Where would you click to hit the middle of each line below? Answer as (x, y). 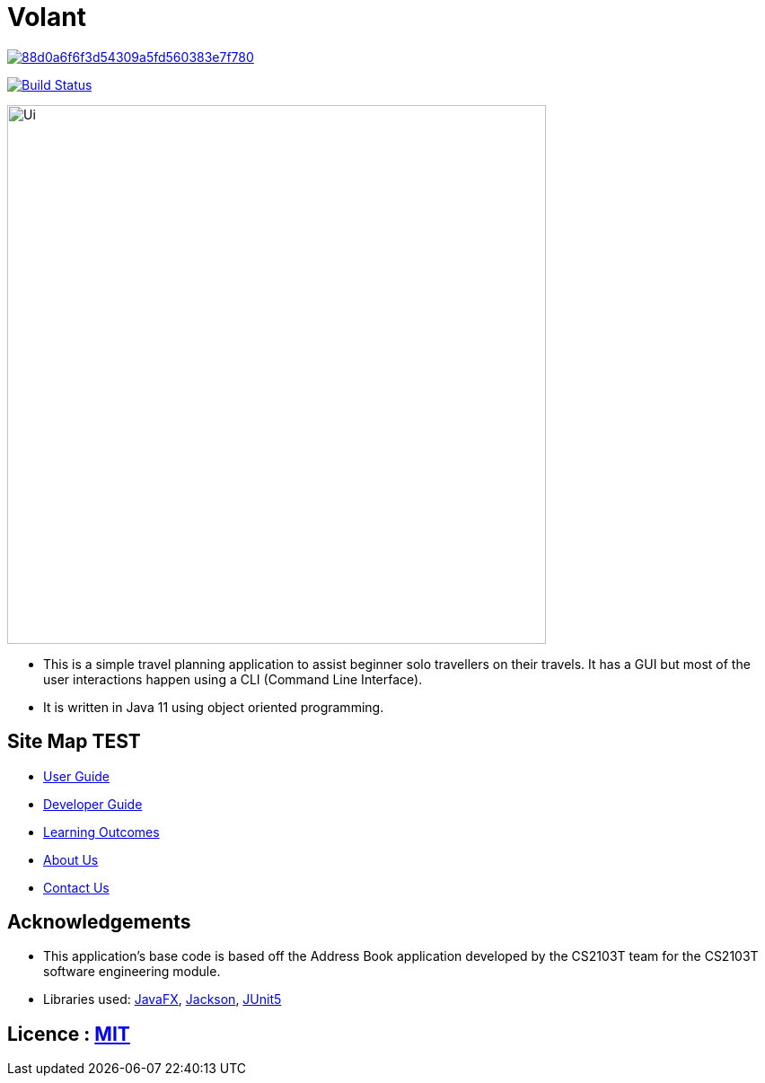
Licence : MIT (69, 1034)
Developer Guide (93, 804)
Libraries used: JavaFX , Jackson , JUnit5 (163, 999)
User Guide (77, 776)
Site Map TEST (74, 742)
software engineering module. (132, 972)
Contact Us (76, 887)
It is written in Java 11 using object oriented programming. (214, 707)
